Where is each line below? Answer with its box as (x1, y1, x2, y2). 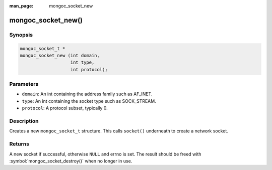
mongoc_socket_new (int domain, (20, 53, 100, 58)
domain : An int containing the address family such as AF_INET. (22, 91, 153, 97)
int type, (70, 60, 95, 65)
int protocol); (70, 67, 108, 72)
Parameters (9, 81, 39, 88)
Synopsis (9, 31, 33, 38)
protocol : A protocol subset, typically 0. (22, 105, 108, 111)
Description (9, 118, 39, 125)
